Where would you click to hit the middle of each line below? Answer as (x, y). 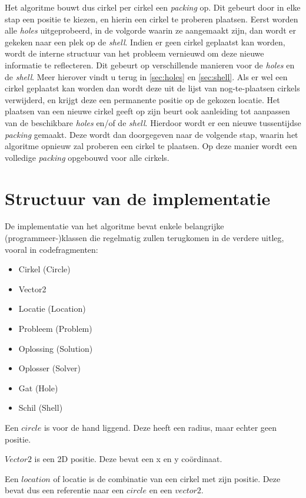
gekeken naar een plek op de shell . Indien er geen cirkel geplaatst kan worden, (145, 42)
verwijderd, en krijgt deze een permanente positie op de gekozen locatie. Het (142, 99)
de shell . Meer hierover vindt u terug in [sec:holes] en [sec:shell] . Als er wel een (146, 76)
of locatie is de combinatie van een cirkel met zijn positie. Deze (167, 478)
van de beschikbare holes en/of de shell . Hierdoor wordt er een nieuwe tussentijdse (153, 122)
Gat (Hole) (38, 387)
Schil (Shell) (41, 408)
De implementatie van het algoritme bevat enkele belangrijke (114, 226)
